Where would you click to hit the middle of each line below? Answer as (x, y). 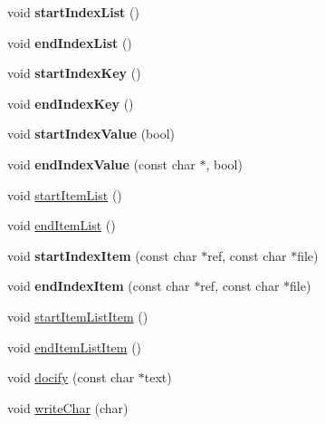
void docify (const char (71, 377)
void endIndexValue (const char (101, 164)
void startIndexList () (73, 12)
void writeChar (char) (68, 407)
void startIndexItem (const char (102, 255)
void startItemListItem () (78, 316)
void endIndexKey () (71, 103)
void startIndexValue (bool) (91, 134)
